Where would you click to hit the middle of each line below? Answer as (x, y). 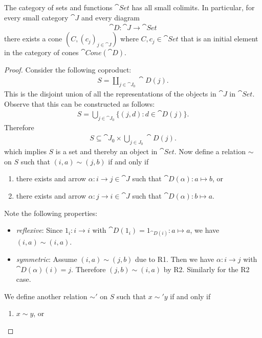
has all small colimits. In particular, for (193, 7)
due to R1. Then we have (175, 259)
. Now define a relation (210, 151)
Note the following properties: (51, 213)
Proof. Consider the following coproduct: (68, 70)
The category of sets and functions (58, 7)
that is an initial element (220, 39)
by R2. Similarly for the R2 (206, 269)
